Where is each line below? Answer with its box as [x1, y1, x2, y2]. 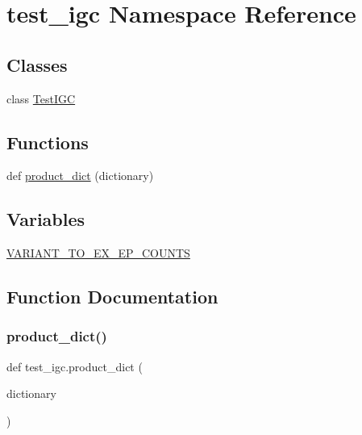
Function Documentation [6, 284, 218, 309]
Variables [6, 207, 85, 232]
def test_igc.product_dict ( [6, 358, 143, 374]
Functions [6, 129, 89, 154]
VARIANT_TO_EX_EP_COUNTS [6, 245, 190, 261]
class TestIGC [6, 90, 76, 107]
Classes [6, 52, 68, 77]
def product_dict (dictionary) [6, 167, 154, 184]
